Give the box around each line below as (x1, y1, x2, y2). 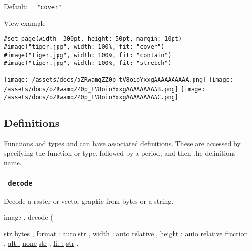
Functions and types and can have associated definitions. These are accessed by (4, 138, 241, 148)
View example (4, 18, 46, 28)
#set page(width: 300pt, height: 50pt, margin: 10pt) (4, 35, 182, 42)
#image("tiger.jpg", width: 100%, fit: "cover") (4, 43, 165, 50)
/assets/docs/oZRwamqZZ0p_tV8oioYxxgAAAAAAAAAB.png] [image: (4, 85, 205, 93)
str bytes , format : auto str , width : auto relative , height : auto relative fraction (4, 228, 248, 238)
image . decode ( (4, 212, 53, 222)
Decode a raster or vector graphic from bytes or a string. (4, 195, 174, 206)
